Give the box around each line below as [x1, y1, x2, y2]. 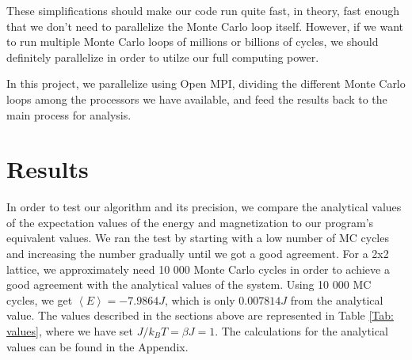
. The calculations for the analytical [215, 323, 388, 339]
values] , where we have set [6, 323, 133, 339]
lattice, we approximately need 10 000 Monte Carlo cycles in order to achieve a [6, 260, 390, 277]
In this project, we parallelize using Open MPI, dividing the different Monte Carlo [6, 75, 406, 92]
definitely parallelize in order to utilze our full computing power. [6, 48, 319, 65]
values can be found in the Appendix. [6, 338, 189, 354]
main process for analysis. [6, 106, 132, 123]
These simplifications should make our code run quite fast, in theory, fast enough [6, 2, 400, 18]
